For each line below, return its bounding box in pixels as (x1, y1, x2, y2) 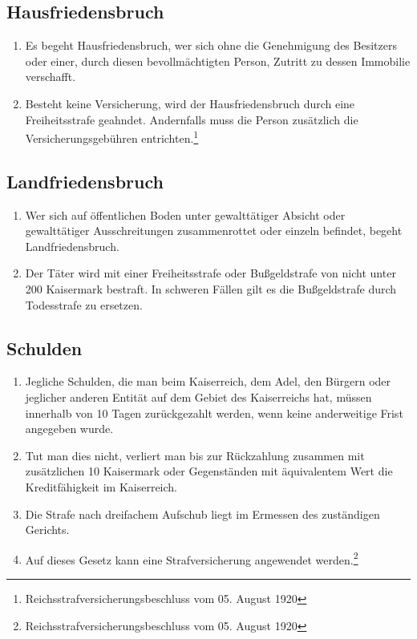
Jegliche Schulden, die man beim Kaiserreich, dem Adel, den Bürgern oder (25, 373, 391, 390)
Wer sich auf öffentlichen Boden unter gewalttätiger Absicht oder (25, 206, 346, 223)
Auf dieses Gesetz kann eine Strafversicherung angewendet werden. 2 (25, 548, 358, 568)
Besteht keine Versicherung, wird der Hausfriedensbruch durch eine (25, 95, 355, 111)
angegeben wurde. (25, 420, 114, 437)
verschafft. (25, 68, 76, 85)
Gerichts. (25, 521, 70, 538)
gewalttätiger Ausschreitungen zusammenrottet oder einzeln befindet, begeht (25, 222, 403, 239)
